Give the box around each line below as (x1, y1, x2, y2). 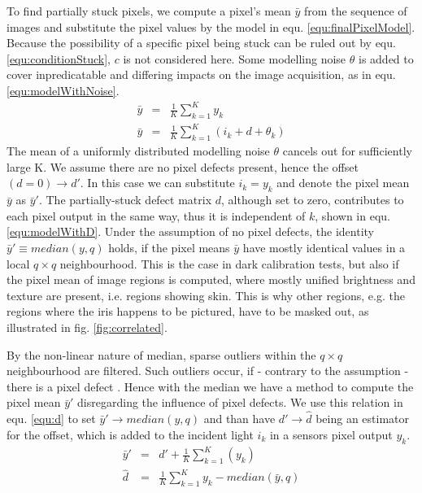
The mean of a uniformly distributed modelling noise (7, 142, 270, 159)
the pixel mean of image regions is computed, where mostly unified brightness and (7, 271, 415, 288)
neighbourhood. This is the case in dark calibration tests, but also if (59, 255, 399, 272)
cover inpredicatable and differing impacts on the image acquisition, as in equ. (7, 66, 396, 83)
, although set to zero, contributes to (221, 191, 404, 208)
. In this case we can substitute (80, 174, 235, 191)
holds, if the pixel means (108, 238, 230, 255)
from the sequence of (304, 2, 407, 19)
